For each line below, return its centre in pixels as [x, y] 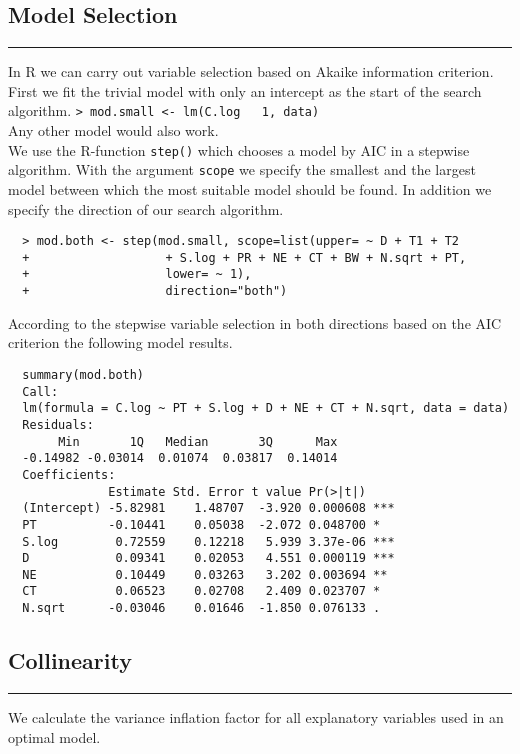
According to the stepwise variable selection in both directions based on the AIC [255, 322]
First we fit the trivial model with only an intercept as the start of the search [245, 90]
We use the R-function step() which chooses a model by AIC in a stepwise [239, 149]
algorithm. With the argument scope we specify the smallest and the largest [242, 169]
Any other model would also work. [113, 130]
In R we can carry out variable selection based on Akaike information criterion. [251, 71]
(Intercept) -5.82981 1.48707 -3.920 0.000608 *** [208, 508]
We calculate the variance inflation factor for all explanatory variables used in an [256, 717]
